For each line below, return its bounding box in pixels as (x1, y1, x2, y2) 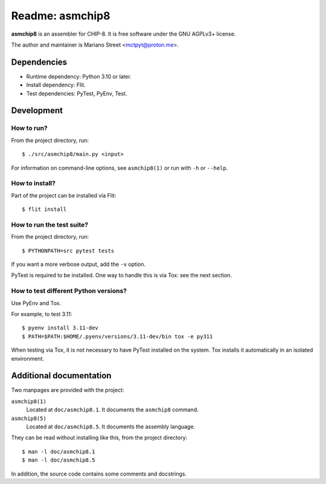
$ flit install (22, 206, 67, 213)
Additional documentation (11, 370, 112, 381)
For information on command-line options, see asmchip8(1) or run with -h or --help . (11, 164, 228, 172)
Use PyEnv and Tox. (11, 299, 62, 306)
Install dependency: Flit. (26, 82, 86, 89)
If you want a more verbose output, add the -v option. (11, 260, 146, 268)
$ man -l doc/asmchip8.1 (22, 448, 95, 455)
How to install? (11, 179, 56, 187)
